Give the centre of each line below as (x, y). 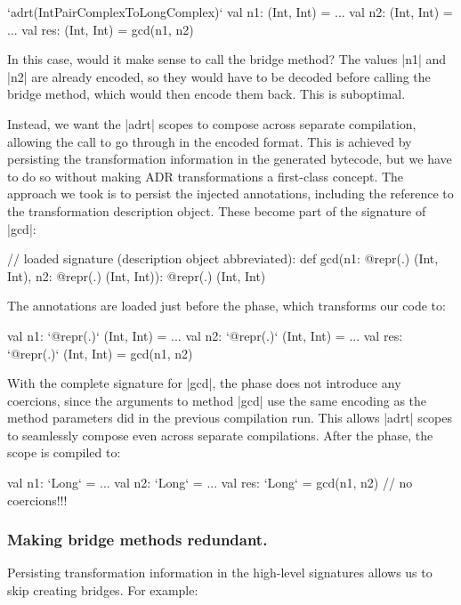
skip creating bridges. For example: (103, 590)
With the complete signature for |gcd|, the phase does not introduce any (204, 383)
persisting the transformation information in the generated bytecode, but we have (230, 159)
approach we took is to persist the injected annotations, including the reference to (230, 194)
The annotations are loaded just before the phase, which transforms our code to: (226, 306)
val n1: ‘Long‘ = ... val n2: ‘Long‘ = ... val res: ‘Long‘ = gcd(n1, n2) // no (210, 483)
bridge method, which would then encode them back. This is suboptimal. (206, 94)
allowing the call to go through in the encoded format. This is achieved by (210, 141)
